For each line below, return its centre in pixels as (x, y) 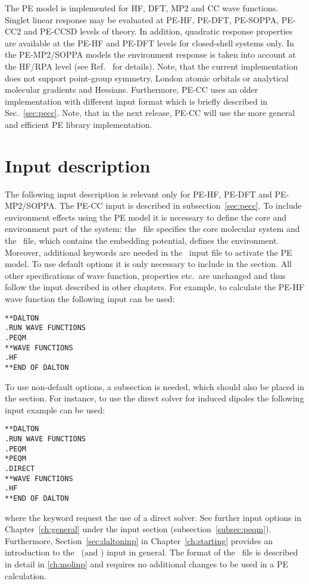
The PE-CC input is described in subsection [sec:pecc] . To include (181, 205)
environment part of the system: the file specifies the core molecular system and (152, 229)
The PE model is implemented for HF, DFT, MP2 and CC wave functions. (142, 8)
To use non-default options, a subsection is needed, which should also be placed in (154, 386)
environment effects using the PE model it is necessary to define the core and (146, 217)
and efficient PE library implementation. (79, 124)
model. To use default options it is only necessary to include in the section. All (148, 264)
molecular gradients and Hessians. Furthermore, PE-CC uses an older (132, 90)
